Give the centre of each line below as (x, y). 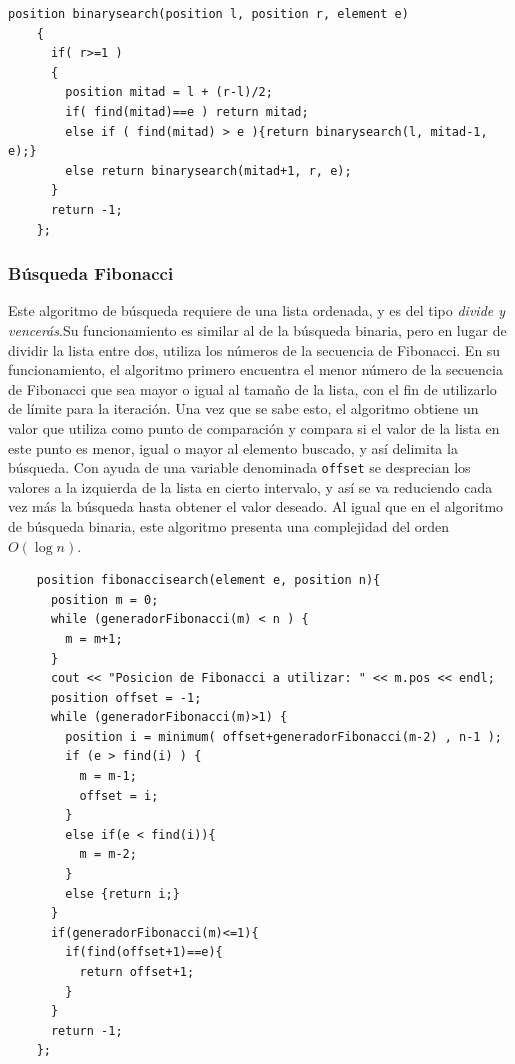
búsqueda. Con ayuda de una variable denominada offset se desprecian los (239, 467)
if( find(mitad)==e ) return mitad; (187, 111)
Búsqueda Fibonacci (91, 273)
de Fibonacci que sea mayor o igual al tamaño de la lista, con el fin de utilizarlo (252, 388)
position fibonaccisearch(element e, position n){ (208, 580)
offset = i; (119, 795)
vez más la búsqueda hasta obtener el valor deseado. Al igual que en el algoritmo (256, 506)
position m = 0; (104, 599)
